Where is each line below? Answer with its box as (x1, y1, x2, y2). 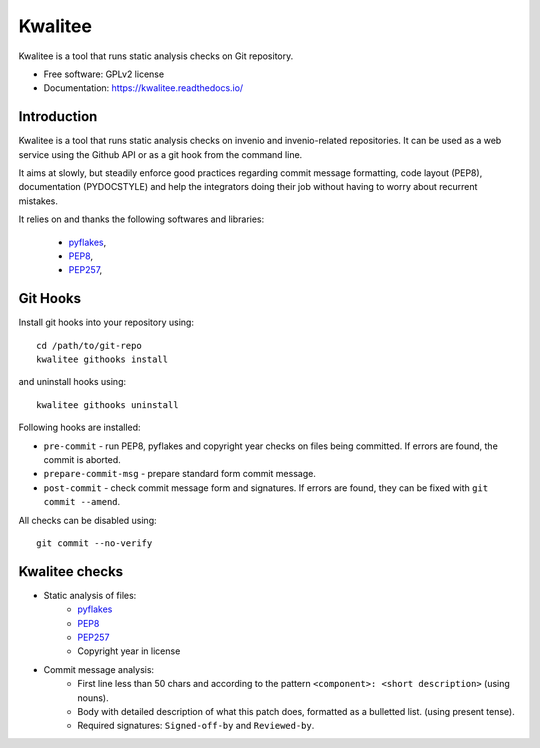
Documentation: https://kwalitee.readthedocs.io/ (43, 82, 244, 94)
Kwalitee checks (18, 563, 124, 580)
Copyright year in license (77, 645, 181, 657)
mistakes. (18, 195, 59, 207)
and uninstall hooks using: (18, 376, 127, 388)
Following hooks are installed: (18, 421, 141, 434)
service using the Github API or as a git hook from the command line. (18, 148, 303, 160)
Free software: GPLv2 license (43, 68, 165, 80)
